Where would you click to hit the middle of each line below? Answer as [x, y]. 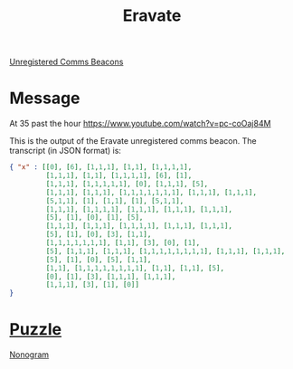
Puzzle [35, 330]
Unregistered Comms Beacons [66, 62]
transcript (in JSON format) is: [66, 151]
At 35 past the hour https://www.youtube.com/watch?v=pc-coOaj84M [140, 124]
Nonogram [29, 355]
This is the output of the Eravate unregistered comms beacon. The [133, 141]
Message [45, 98]
